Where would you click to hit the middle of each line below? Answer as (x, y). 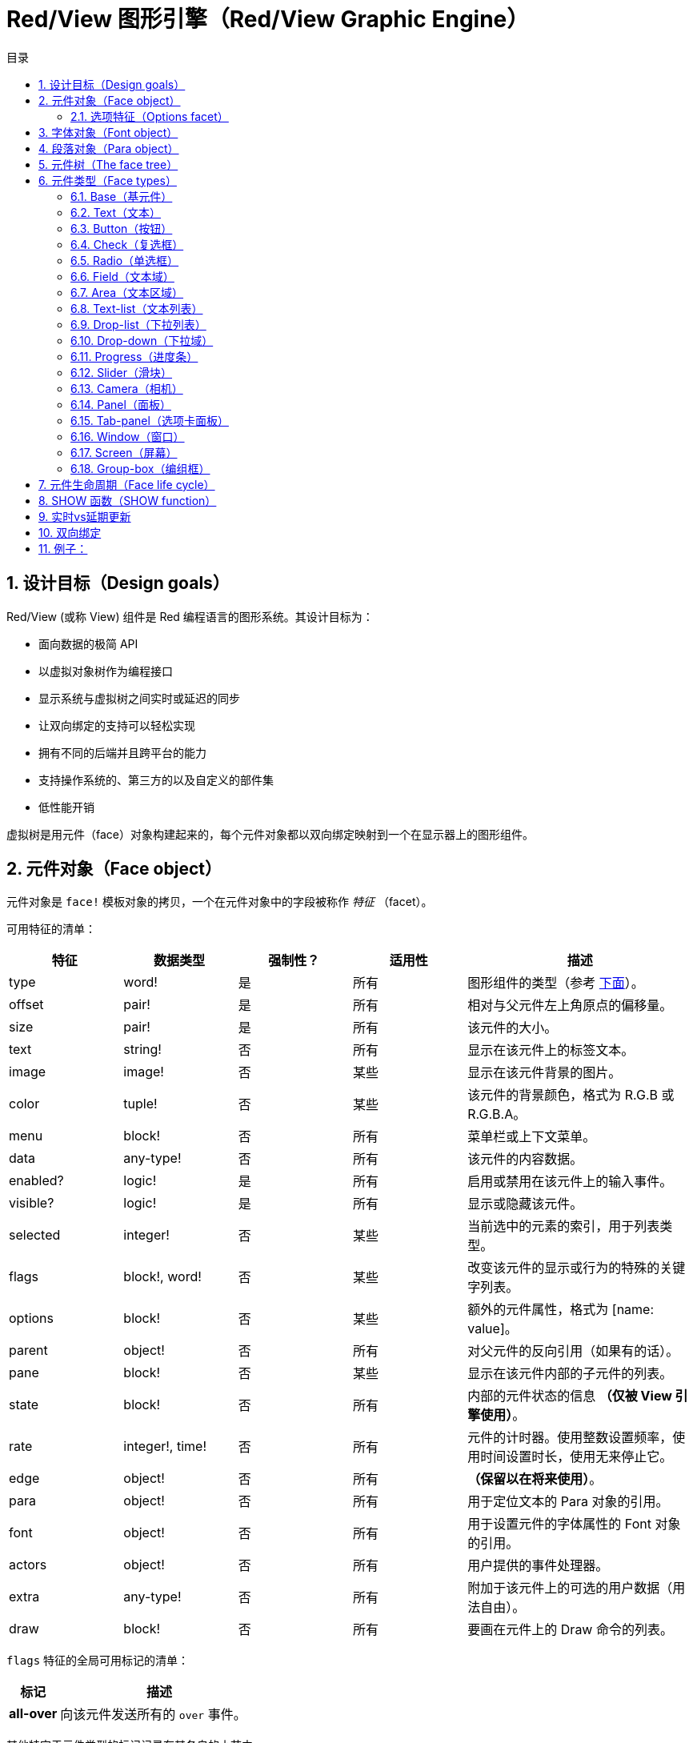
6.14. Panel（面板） (121, 404)
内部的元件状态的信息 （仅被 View (570, 1396)
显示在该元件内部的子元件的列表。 (570, 1374)
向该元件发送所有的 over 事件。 (153, 1715)
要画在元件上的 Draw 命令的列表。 (570, 1630)
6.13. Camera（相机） (127, 388)
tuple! (140, 1104)
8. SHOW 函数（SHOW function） (128, 500)
